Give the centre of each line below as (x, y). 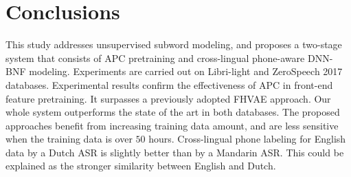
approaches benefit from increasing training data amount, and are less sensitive (172, 125)
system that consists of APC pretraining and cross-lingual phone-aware (155, 58)
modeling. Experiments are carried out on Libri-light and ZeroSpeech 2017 (186, 71)
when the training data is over (69, 139)
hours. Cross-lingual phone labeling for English (247, 139)
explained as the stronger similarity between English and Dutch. (141, 166)
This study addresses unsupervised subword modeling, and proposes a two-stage (174, 44)
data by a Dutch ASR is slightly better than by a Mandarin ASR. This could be (175, 152)
